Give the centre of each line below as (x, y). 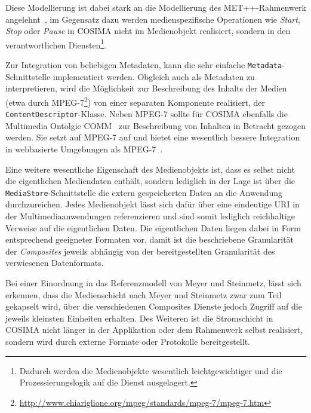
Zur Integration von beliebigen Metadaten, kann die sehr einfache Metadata (144, 65)
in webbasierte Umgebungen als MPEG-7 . (84, 149)
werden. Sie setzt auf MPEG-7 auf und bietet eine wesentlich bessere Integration (153, 137)
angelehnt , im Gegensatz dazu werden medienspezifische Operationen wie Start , (153, 19)
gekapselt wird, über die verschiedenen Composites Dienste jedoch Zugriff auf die (154, 306)
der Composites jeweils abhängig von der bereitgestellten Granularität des (140, 251)
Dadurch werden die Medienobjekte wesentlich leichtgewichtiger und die (151, 370)
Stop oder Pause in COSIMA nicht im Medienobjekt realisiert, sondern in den (148, 31)
